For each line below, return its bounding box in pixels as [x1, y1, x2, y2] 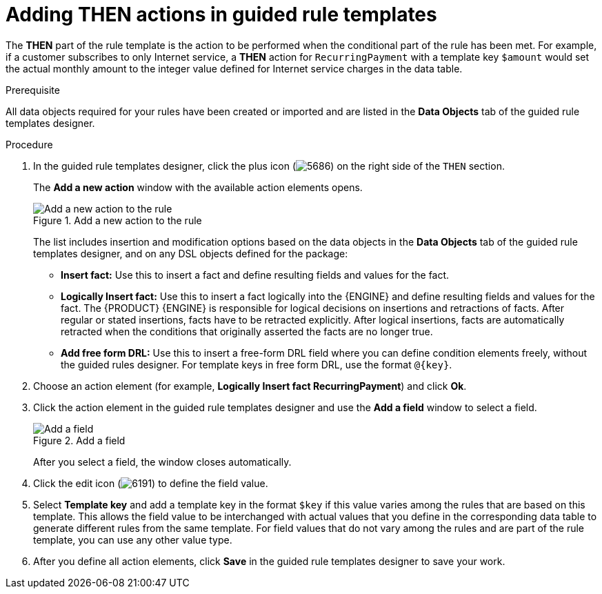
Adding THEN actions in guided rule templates [6, 3, 437, 26]
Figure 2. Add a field [33, 434, 126, 446]
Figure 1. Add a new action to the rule [33, 214, 202, 226]
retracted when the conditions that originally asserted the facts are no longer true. [61, 325, 433, 337]
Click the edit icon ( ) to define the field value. [33, 477, 268, 489]
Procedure [6, 138, 53, 150]
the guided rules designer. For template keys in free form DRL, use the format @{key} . [61, 358, 452, 370]
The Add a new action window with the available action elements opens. [33, 181, 363, 193]
